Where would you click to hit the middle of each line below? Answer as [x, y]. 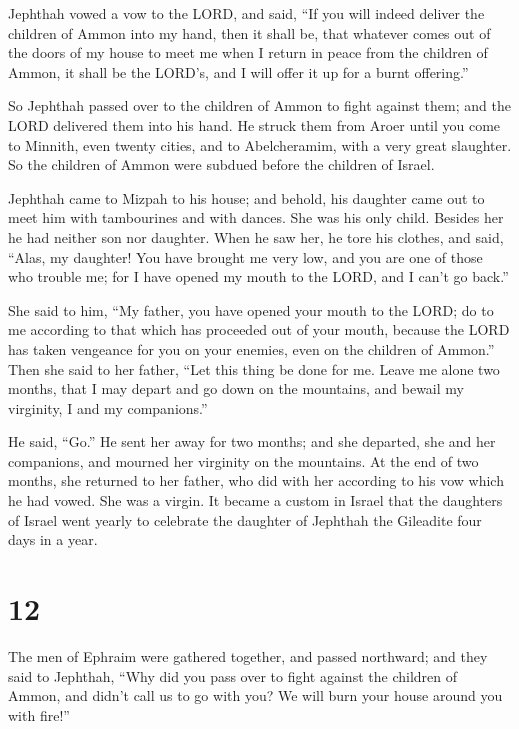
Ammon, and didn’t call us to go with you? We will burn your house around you [255, 695]
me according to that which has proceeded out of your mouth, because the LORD [259, 329]
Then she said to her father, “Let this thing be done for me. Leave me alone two [254, 368]
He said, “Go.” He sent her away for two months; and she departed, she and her [252, 441]
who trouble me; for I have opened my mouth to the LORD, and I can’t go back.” [258, 276]
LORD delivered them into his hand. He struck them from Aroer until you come [254, 124]
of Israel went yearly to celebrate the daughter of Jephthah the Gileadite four [245, 519]
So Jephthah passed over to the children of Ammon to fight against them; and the [259, 105]
